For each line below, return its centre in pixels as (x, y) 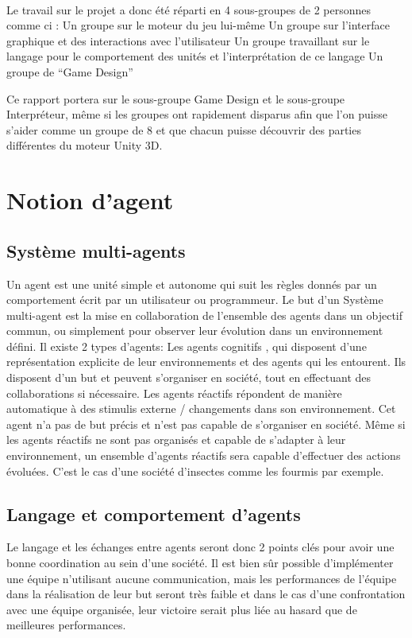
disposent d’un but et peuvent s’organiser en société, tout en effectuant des (189, 377)
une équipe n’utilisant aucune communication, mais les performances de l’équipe (202, 578)
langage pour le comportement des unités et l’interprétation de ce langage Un (195, 56)
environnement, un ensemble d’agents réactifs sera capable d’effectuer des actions (204, 455)
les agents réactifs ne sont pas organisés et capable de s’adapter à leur (176, 440)
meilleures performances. (66, 625)
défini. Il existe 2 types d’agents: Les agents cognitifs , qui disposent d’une (187, 346)
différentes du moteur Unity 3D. (85, 145)
